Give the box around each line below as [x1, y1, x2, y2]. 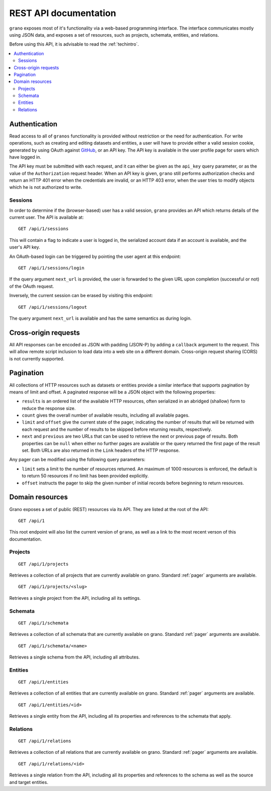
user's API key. [9, 244, 40, 250]
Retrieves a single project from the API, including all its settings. [9, 595, 141, 601]
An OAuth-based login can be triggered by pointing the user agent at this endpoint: [9, 253, 181, 259]
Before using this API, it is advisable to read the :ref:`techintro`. [9, 41, 139, 47]
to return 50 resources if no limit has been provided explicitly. [22, 473, 149, 479]
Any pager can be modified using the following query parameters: [9, 457, 146, 463]
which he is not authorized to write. [9, 184, 82, 190]
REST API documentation [9, 8, 116, 19]
